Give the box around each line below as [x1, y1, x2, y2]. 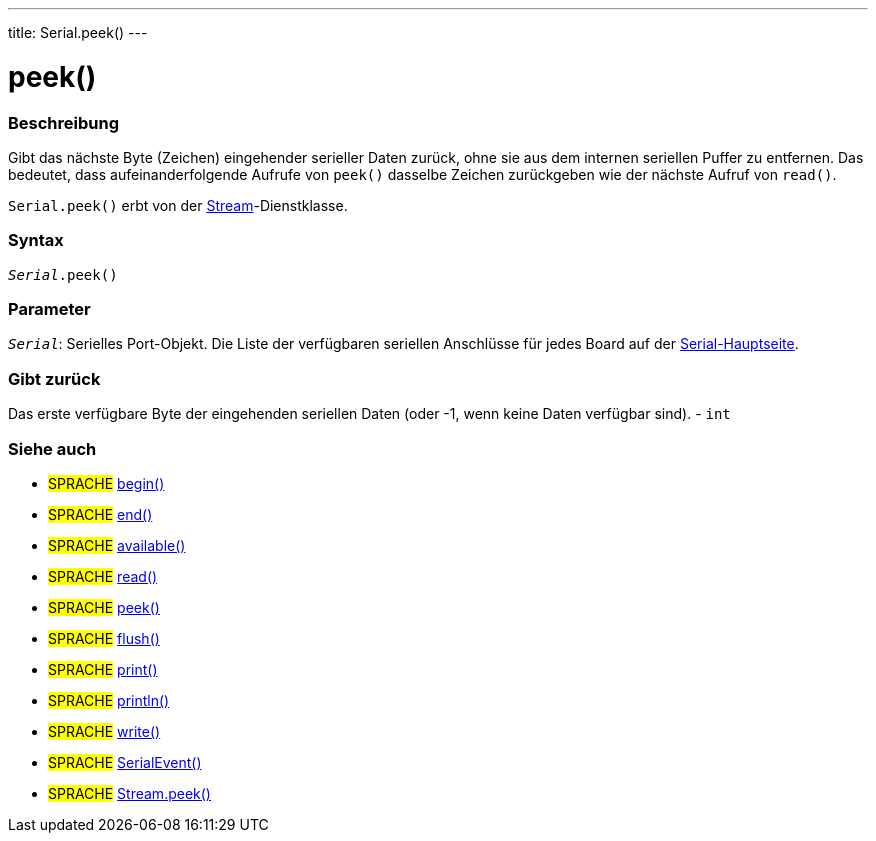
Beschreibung [8, 112, 120, 133]
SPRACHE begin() [48, 474, 165, 492]
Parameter [8, 299, 91, 319]
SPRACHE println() [48, 691, 170, 709]
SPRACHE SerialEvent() [48, 753, 202, 771]
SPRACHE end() [48, 505, 153, 523]
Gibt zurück [8, 368, 101, 389]
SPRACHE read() [48, 567, 158, 585]
